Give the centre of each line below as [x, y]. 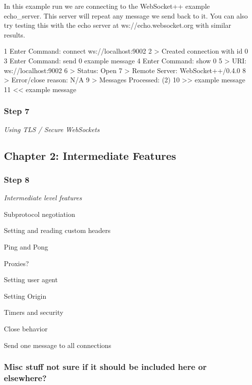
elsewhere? [25, 377]
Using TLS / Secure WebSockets [52, 129]
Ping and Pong [26, 246]
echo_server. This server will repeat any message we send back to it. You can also [126, 15]
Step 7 [17, 111]
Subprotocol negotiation [40, 214]
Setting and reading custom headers [57, 230]
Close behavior [26, 328]
